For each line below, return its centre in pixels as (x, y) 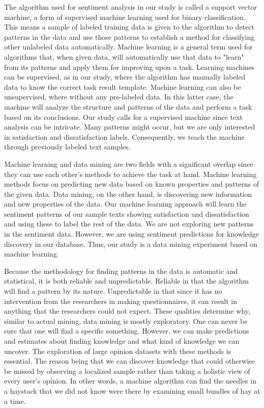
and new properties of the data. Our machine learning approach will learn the (125, 204)
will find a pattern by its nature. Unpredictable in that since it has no (113, 291)
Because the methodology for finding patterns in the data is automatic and (121, 271)
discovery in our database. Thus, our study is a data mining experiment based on (131, 244)
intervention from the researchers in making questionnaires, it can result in (121, 301)
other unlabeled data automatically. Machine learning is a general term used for (128, 47)
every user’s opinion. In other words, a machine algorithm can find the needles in (130, 381)
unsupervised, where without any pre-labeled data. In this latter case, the (119, 97)
